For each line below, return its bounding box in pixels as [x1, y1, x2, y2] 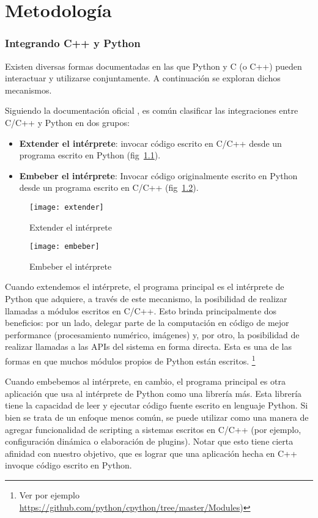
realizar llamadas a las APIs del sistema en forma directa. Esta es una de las [5, 340, 292, 353]
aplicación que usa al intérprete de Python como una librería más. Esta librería [5, 387, 302, 399]
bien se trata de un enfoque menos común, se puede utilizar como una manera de [5, 411, 309, 424]
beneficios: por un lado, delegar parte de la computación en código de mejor [5, 316, 289, 329]
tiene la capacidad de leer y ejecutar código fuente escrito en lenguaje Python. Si [5, 399, 308, 412]
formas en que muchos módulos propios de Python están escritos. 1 [5, 353, 256, 367]
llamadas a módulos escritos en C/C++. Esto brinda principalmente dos [5, 304, 277, 317]
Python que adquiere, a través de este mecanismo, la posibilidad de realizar [5, 292, 287, 305]
